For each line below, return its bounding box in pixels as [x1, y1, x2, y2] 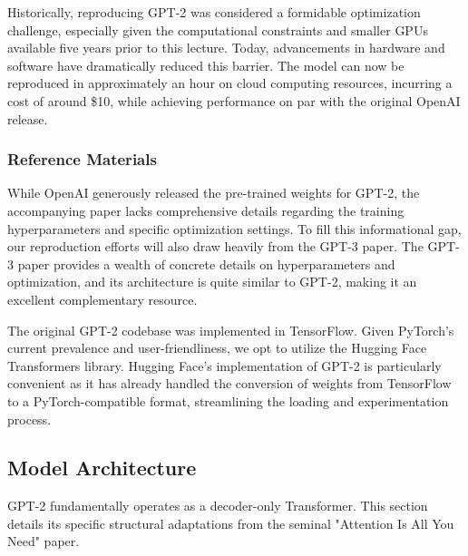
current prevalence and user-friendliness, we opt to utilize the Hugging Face [7, 338, 427, 357]
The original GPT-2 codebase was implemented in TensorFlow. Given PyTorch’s [7, 320, 454, 339]
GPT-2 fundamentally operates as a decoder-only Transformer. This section [7, 496, 428, 515]
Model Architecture [7, 454, 197, 482]
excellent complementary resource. [7, 289, 198, 308]
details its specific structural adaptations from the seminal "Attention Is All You [7, 513, 454, 532]
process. [7, 409, 52, 428]
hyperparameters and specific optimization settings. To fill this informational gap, [7, 219, 462, 238]
